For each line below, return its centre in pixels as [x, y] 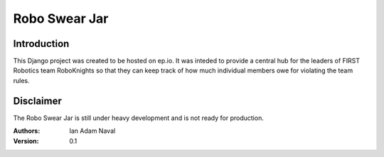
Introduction [41, 44]
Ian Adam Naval [92, 131]
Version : [26, 141]
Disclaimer [37, 101]
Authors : [27, 131]
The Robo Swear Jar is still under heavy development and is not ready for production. [139, 118]
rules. [21, 80]
